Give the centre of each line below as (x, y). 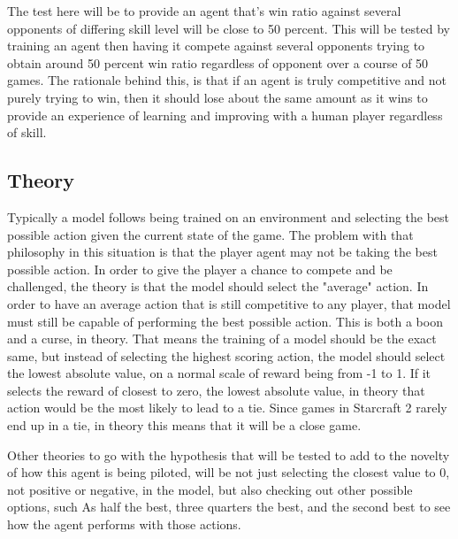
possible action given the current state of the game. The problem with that (210, 234)
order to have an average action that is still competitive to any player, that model (229, 303)
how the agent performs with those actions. (124, 524)
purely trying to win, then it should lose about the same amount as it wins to (218, 97)
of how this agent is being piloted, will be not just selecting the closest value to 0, (229, 472)
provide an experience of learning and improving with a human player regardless (225, 115)
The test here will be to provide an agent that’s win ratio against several (204, 11)
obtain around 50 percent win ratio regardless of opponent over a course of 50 (218, 62)
